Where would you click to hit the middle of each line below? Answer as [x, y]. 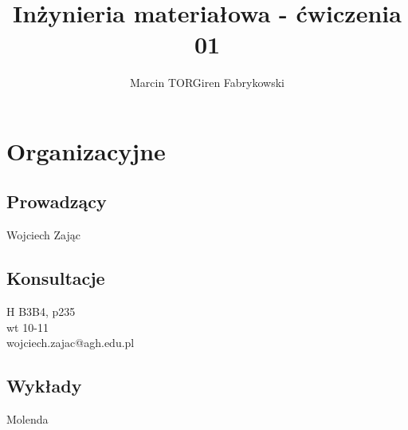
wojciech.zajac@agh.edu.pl [71, 343]
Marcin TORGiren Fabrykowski [207, 83]
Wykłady [44, 386]
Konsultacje [56, 278]
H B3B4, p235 [41, 312]
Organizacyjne [86, 150]
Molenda [27, 419]
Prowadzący [57, 201]
